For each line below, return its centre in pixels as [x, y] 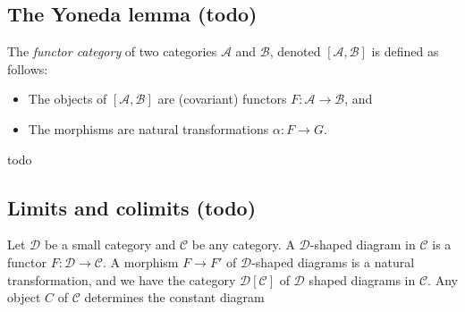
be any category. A [243, 245]
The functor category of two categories [112, 51]
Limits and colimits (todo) [132, 207]
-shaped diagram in [363, 245]
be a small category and [110, 245]
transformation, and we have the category [122, 279]
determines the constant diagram [174, 297]
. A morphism [141, 261]
